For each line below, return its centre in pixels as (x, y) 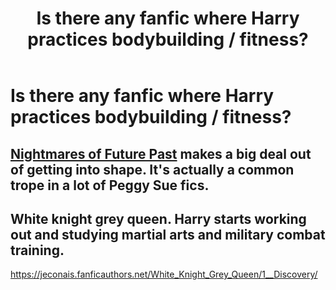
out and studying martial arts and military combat (168, 234)
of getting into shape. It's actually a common (152, 169)
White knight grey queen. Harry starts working (158, 218)
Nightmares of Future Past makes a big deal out (161, 153)
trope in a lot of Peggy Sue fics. (110, 185)
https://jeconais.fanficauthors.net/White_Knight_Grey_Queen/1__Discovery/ (164, 274)
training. (37, 250)
